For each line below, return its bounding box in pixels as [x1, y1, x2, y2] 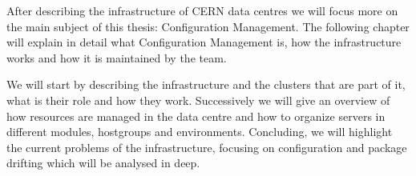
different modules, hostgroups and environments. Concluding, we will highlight [6, 123, 393, 140]
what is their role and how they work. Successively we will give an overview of [6, 91, 390, 108]
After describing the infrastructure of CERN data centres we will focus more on [6, 2, 398, 18]
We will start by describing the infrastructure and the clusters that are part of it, [6, 76, 406, 93]
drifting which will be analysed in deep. [6, 154, 200, 171]
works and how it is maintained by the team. [6, 49, 227, 66]
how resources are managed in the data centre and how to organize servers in [6, 107, 386, 124]
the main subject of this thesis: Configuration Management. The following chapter [6, 18, 410, 34]
